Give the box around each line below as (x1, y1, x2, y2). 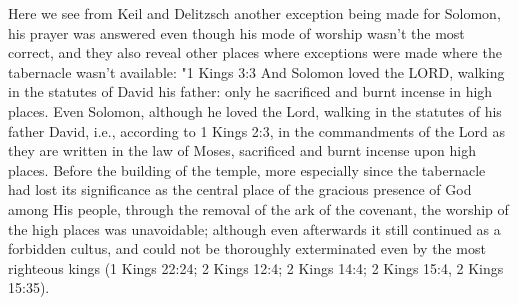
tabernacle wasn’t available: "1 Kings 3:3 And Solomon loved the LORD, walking (8, 61, 505, 82)
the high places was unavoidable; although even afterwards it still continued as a (8, 218, 501, 239)
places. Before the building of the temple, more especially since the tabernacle (8, 159, 486, 180)
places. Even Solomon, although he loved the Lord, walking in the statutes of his (8, 100, 502, 121)
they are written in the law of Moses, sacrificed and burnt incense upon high (8, 140, 476, 161)
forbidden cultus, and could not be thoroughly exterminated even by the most (8, 238, 486, 259)
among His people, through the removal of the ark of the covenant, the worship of (8, 198, 509, 219)
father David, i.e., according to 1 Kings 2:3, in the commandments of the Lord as (8, 120, 505, 141)
